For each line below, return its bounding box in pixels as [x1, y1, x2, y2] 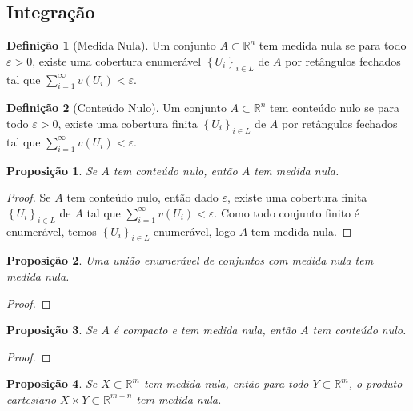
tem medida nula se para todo [259, 37, 407, 54]
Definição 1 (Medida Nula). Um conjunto [6, 37, 216, 54]
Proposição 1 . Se [6, 162, 98, 178]
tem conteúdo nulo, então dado [66, 189, 219, 205]
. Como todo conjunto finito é [214, 204, 359, 221]
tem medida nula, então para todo [143, 375, 309, 392]
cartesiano [6, 390, 57, 407]
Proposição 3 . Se [6, 321, 98, 338]
